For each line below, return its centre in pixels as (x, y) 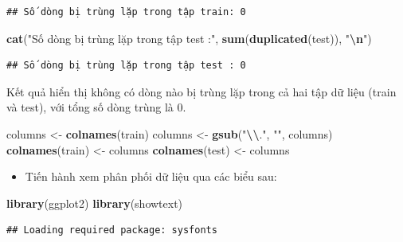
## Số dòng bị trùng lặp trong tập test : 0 (126, 66)
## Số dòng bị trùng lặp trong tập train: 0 (126, 12)
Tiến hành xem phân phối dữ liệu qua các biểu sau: (151, 176)
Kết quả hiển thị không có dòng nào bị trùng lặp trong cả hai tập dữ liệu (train (201, 91)
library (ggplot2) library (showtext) (95, 203)
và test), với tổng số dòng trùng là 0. (96, 107)
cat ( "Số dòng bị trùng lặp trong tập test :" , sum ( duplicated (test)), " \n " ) (189, 38)
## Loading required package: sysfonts (112, 230)
